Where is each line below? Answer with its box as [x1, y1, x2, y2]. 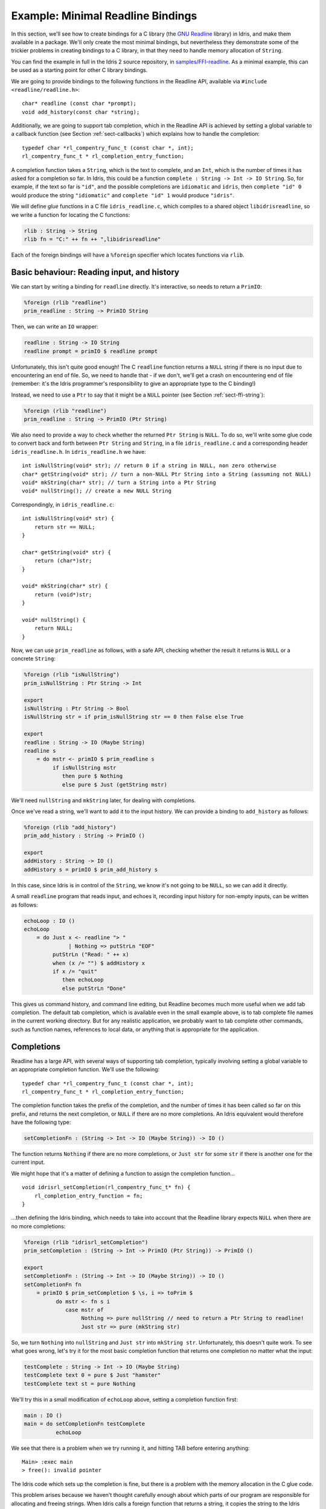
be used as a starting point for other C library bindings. [11, 66, 148, 74]
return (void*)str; [34, 591, 92, 598]
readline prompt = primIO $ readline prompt [24, 348, 158, 354]
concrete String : [11, 655, 56, 662]
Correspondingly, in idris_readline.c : [11, 501, 114, 508]
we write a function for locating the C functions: [11, 211, 130, 219]
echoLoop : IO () [24, 917, 75, 924]
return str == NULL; [34, 523, 95, 531]
